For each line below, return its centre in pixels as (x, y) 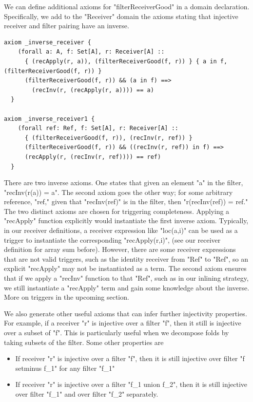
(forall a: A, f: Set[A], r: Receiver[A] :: (91, 52)
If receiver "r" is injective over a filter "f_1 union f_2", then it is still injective (131, 384)
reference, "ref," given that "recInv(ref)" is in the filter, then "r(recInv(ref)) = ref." (126, 201)
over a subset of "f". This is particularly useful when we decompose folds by (117, 332)
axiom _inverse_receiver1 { (49, 119)
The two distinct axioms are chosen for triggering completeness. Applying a (117, 211)
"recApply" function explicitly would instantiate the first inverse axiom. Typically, (126, 220)
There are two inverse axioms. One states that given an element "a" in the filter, (124, 182)
